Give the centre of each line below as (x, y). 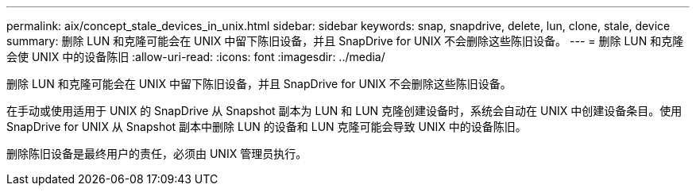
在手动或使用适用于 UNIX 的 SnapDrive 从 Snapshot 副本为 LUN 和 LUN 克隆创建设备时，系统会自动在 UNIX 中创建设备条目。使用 (344, 111)
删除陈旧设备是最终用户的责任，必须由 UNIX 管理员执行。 (157, 154)
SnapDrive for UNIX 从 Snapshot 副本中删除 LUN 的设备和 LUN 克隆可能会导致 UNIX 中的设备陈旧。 (267, 127)
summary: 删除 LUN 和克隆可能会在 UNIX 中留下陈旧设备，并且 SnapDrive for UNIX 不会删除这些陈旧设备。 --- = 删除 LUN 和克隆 (345, 41)
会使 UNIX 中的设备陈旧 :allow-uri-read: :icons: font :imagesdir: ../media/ (196, 57)
